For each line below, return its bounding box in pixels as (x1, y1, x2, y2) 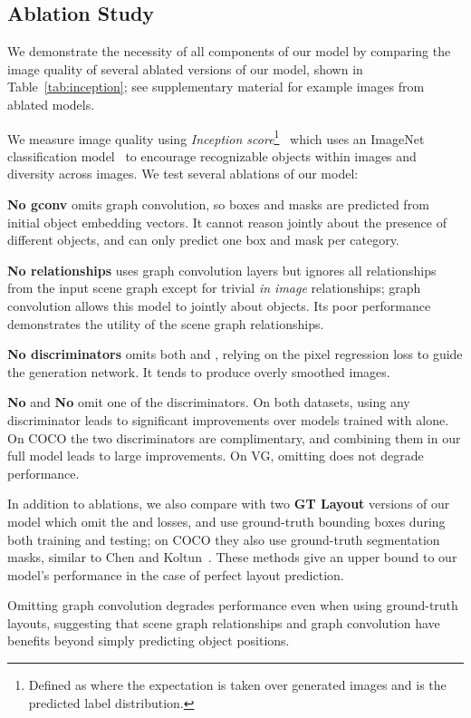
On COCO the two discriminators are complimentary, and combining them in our (7, 428, 461, 447)
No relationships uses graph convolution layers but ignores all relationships (7, 260, 437, 279)
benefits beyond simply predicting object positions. (7, 631, 290, 650)
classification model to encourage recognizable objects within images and (7, 146, 417, 165)
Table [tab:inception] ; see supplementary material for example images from (7, 77, 425, 96)
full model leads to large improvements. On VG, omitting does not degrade (7, 446, 424, 465)
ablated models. (7, 94, 95, 113)
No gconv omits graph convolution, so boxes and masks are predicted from (7, 195, 429, 214)
